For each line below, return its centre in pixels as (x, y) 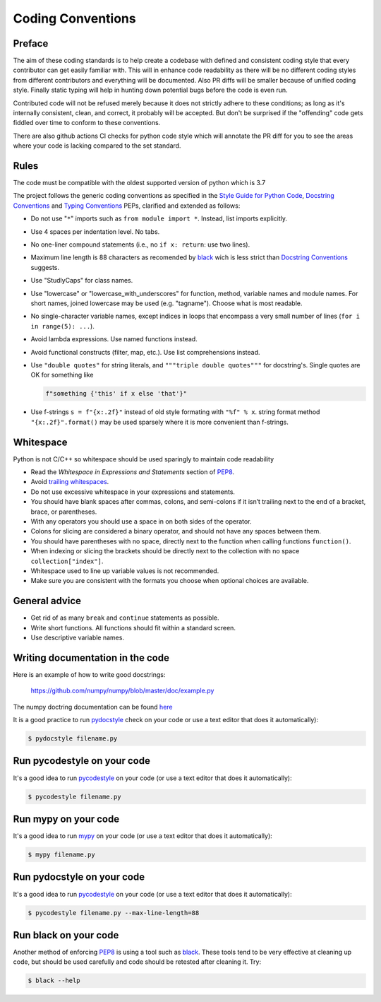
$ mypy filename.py (61, 855)
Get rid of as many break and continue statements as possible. (125, 618)
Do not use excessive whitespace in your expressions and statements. (133, 492)
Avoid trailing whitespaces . (70, 482)
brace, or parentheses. (64, 512)
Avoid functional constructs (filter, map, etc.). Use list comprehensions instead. (145, 352)
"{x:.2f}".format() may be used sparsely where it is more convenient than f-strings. (159, 422)
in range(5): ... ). (62, 326)
